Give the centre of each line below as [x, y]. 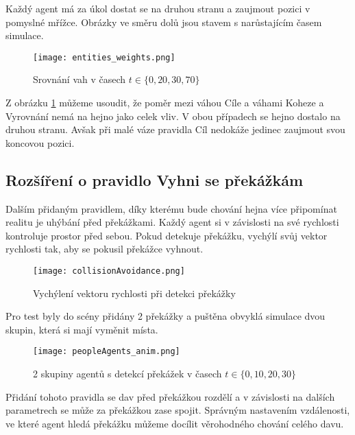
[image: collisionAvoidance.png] [109, 271]
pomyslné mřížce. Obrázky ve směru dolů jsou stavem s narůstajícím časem [164, 22]
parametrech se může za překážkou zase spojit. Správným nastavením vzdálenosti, [178, 410]
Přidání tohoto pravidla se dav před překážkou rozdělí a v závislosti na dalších [170, 396]
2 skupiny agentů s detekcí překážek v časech [127, 374]
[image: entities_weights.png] [104, 57]
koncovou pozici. [40, 142]
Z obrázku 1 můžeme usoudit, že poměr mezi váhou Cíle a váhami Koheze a [165, 103]
